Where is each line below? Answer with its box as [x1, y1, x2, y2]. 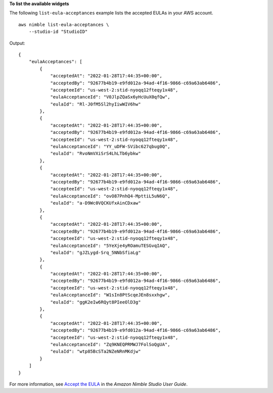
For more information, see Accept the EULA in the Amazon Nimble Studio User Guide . [9, 381, 188, 387]
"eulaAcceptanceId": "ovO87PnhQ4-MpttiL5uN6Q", [50, 193, 170, 199]
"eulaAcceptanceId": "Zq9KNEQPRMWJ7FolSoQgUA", [50, 341, 170, 347]
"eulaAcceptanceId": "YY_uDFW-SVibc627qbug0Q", [50, 144, 170, 150]
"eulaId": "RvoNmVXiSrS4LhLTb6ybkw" [50, 151, 141, 157]
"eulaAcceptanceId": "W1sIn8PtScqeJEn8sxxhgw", [50, 292, 170, 298]
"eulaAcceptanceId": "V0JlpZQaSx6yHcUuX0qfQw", [50, 94, 170, 100]
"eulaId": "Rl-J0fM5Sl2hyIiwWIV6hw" [50, 101, 141, 107]
